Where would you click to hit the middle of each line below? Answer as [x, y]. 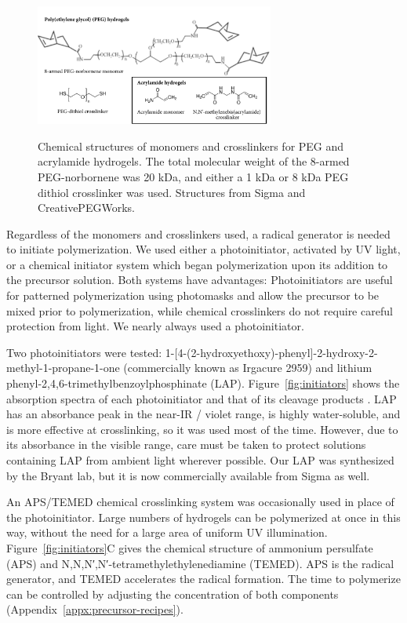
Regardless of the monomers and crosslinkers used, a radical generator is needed [198, 233]
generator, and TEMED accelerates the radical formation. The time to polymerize [203, 579]
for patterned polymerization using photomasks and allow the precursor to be [193, 295]
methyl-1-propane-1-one [63, 368]
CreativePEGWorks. [86, 208]
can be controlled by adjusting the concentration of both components [173, 594]
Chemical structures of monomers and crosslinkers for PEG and [191, 146]
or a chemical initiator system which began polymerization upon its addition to [197, 264]
